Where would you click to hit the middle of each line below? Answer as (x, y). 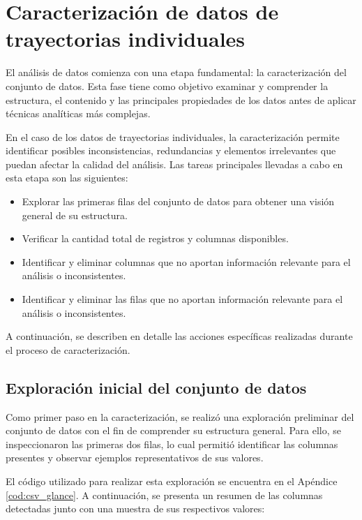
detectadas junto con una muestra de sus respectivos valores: (135, 508)
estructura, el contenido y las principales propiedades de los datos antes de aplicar (181, 99)
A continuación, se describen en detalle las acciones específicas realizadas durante (179, 336)
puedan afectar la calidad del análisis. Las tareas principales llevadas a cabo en (174, 164)
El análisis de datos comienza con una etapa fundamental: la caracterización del (176, 72)
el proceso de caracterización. (68, 349)
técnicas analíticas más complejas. (78, 113)
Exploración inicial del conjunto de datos (156, 387)
